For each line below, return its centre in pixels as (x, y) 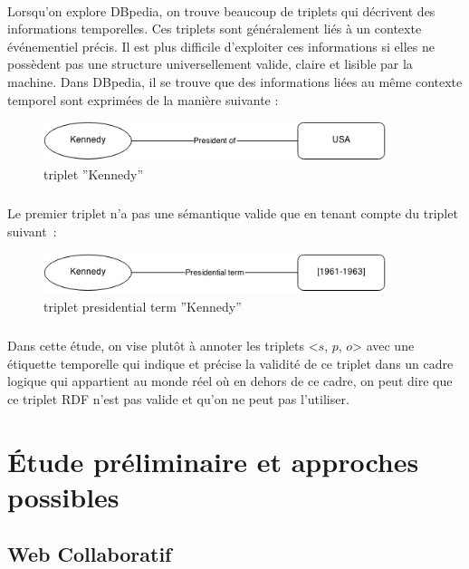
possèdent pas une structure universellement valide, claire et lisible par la (210, 64)
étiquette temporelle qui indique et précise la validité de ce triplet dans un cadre (230, 363)
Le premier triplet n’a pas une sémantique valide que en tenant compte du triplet (233, 213)
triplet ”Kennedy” (94, 174)
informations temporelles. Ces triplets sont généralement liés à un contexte (215, 29)
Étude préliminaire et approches (213, 461)
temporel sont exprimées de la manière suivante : (143, 99)
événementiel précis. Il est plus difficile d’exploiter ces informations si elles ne (221, 46)
